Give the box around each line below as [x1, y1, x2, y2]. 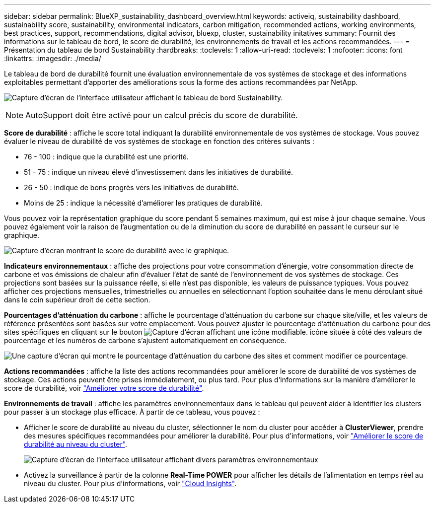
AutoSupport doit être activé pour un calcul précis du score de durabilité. [25, 110, 298, 120]
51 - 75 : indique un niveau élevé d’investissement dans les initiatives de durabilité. [24, 168, 293, 176]
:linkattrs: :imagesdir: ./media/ [4, 54, 101, 63]
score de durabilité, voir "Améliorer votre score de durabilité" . [4, 384, 204, 392]
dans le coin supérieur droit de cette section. [4, 295, 150, 304]
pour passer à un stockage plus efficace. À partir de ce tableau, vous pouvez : [4, 408, 260, 416]
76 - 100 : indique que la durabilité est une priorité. [24, 152, 189, 161]
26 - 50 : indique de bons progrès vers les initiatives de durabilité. [24, 183, 239, 192]
